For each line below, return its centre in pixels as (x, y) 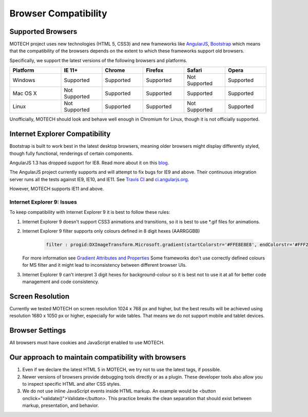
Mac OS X (25, 93)
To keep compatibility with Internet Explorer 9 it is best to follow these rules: (90, 212)
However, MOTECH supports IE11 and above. (57, 189)
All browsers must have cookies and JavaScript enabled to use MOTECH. (87, 343)
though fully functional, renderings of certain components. (71, 153)
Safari (195, 70)
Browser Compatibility (58, 13)
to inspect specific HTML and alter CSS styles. (72, 384)
